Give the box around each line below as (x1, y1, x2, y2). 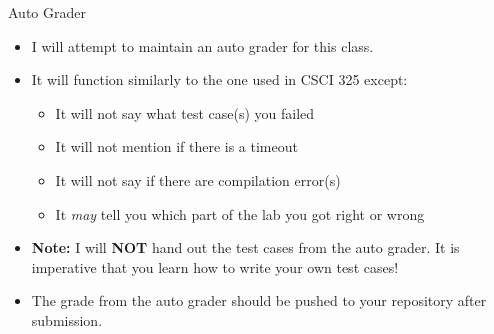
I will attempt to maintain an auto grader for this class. (31, 35, 374, 56)
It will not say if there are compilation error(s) (55, 169, 341, 190)
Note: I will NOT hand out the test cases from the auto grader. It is (31, 237, 460, 258)
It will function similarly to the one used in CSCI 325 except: (31, 69, 408, 90)
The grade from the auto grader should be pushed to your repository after (31, 290, 487, 311)
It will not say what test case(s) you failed (55, 102, 315, 123)
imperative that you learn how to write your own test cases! (31, 256, 399, 277)
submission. (31, 309, 103, 330)
